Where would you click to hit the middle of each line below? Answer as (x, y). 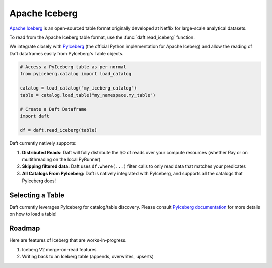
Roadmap (25, 229)
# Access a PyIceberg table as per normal (73, 67)
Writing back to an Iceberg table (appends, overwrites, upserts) (88, 257)
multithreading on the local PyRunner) (61, 159)
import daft (35, 116)
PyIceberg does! (39, 181)
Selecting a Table (37, 195)
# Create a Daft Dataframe (53, 109)
